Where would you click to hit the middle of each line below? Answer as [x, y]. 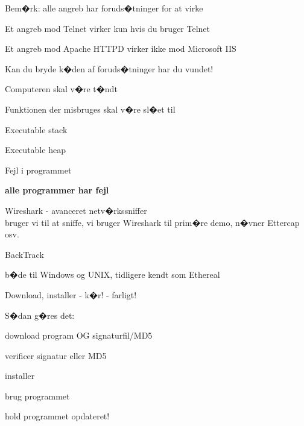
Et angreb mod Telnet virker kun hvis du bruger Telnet [108, 28]
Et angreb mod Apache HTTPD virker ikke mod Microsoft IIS [121, 49]
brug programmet [37, 396]
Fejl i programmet [38, 170]
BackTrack [24, 254]
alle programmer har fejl [57, 190]
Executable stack [36, 129]
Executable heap [35, 150]
